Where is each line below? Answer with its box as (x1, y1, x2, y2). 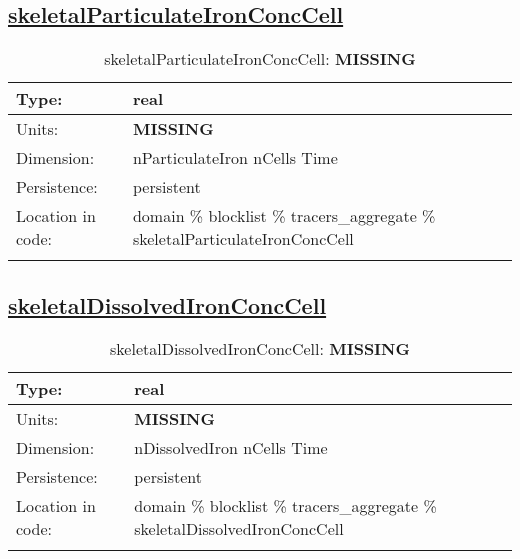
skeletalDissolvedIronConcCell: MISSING (110, 337, 410, 361)
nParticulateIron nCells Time (132, 146, 338, 170)
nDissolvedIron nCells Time (134, 436, 328, 460)
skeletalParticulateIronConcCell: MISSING (104, 47, 416, 71)
